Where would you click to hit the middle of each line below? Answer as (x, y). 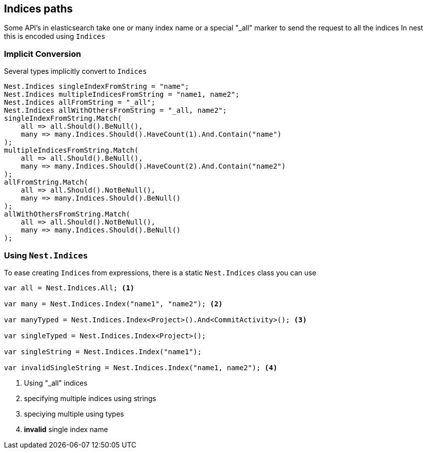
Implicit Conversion (43, 54)
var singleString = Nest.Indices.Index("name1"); (103, 351)
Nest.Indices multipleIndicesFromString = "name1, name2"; (122, 95)
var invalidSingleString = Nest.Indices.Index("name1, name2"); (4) (141, 367)
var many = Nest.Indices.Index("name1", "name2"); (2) (113, 304)
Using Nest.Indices (46, 255)
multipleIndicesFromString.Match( (71, 150)
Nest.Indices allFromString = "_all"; (80, 103)
